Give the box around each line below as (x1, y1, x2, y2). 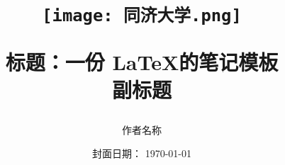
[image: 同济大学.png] (42, 6, 242, 26)
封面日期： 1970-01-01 (92, 146, 191, 161)
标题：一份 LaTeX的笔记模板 (5, 47, 279, 76)
